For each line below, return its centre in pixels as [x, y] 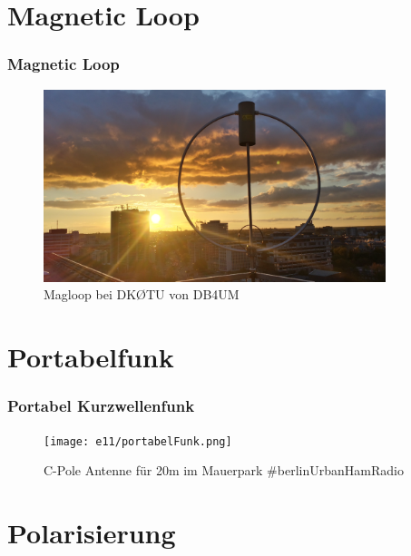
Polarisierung [92, 533]
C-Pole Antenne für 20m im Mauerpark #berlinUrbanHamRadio [224, 470]
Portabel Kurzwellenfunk [101, 406]
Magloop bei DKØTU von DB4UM [142, 294]
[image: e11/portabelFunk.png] [138, 441]
